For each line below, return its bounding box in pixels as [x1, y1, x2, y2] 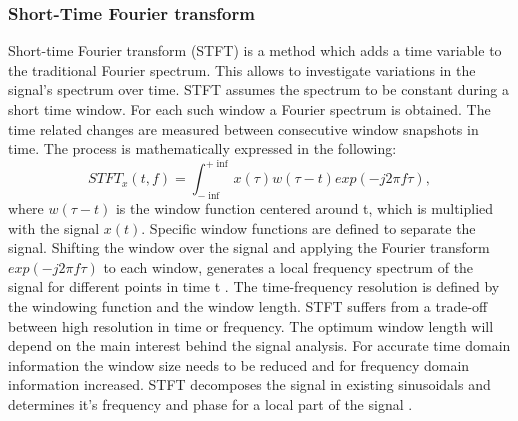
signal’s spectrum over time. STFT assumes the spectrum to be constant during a [8, 79, 510, 100]
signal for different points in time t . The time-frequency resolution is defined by [8, 276, 500, 297]
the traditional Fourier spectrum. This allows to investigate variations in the [8, 59, 476, 80]
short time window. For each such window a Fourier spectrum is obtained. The [8, 99, 491, 119]
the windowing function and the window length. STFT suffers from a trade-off [8, 296, 488, 317]
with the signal [8, 217, 100, 238]
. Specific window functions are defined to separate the [141, 217, 476, 238]
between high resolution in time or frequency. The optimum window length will [8, 315, 494, 336]
